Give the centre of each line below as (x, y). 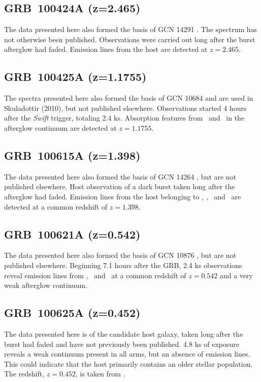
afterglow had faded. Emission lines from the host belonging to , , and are (123, 196)
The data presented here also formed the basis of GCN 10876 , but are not (120, 255)
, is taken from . (100, 374)
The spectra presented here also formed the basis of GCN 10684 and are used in (129, 98)
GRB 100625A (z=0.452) (72, 313)
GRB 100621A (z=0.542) (72, 234)
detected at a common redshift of (56, 206)
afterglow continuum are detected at (60, 127)
